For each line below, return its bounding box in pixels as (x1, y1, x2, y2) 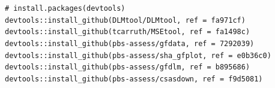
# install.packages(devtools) (5, 4, 125, 13)
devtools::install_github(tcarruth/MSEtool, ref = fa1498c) (5, 28, 250, 37)
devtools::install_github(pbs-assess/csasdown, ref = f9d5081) (5, 74, 263, 83)
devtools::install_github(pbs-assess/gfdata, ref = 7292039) (5, 39, 255, 48)
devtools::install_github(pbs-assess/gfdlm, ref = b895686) (5, 63, 250, 72)
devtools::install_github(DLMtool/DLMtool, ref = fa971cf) (5, 16, 246, 25)
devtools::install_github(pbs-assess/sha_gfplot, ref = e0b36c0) (5, 51, 271, 60)
